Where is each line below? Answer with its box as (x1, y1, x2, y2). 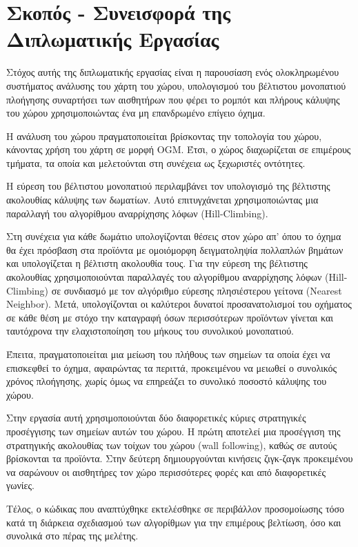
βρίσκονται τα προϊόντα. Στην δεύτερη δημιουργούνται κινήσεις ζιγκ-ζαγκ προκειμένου (6, 451, 353, 466)
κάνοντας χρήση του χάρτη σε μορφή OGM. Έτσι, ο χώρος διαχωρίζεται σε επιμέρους (6, 142, 351, 157)
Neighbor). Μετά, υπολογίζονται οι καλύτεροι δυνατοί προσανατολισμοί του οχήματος (6, 297, 352, 311)
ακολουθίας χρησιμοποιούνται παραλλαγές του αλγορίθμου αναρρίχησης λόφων (6, 270, 322, 284)
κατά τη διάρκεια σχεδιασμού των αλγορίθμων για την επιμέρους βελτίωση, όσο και (6, 515, 341, 529)
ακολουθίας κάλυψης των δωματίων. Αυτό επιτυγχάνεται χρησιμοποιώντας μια (6, 192, 319, 207)
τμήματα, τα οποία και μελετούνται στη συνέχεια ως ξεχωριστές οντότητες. (6, 155, 306, 170)
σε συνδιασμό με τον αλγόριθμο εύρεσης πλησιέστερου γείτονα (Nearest (51, 283, 342, 297)
